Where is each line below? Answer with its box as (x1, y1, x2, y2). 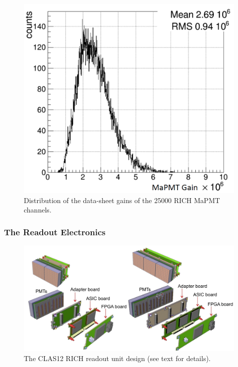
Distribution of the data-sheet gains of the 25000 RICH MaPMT (24, 195, 220, 205)
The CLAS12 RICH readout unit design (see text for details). (24, 353, 211, 363)
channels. (24, 205, 52, 215)
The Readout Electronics (4, 225, 106, 238)
